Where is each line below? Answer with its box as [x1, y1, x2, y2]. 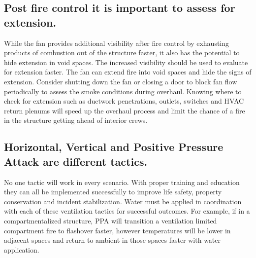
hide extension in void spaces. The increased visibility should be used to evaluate [4, 57, 248, 67]
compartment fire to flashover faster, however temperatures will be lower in [4, 225, 231, 235]
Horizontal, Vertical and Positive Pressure [4, 139, 224, 154]
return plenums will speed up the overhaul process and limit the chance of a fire [4, 105, 245, 115]
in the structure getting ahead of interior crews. [4, 115, 148, 125]
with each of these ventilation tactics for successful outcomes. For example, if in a [4, 206, 250, 216]
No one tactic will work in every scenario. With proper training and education [4, 177, 240, 187]
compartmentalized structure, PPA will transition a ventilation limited [4, 215, 217, 225]
